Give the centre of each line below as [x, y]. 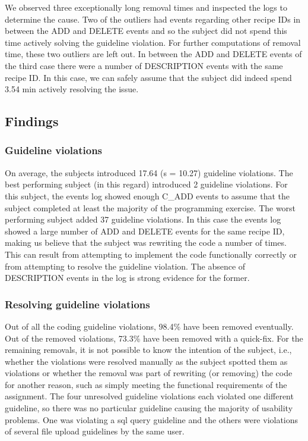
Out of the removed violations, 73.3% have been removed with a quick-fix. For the [154, 338]
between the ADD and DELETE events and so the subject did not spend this [146, 31]
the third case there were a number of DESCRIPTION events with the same [144, 65]
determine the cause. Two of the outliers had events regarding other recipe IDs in [153, 19]
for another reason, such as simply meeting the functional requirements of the [146, 384]
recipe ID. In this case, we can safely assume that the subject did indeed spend [148, 77]
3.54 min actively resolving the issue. [72, 89]
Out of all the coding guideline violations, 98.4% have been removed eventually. [149, 326]
